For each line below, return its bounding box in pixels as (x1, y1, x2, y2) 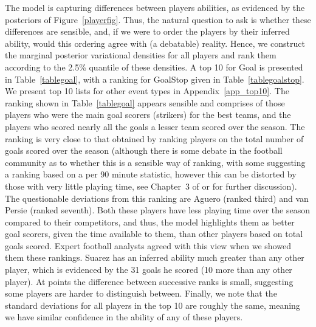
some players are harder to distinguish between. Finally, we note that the (5, 287, 277, 300)
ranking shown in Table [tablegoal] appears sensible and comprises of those (5, 96, 285, 109)
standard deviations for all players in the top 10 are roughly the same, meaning (5, 298, 300, 311)
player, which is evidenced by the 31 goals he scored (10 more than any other (5, 263, 292, 276)
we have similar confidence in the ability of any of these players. (5, 311, 243, 323)
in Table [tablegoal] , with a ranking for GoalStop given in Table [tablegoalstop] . (5, 72, 304, 85)
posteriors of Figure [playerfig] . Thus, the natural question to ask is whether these (5, 13, 311, 26)
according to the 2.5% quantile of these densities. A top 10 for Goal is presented (5, 60, 303, 73)
